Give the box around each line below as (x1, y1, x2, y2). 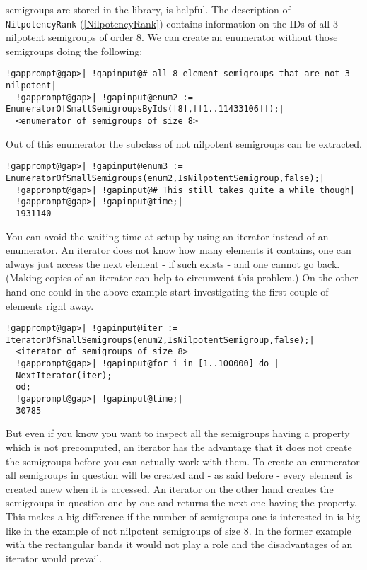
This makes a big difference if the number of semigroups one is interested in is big (6, 508, 361, 523)
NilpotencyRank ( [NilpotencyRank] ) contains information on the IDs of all (6, 16, 330, 30)
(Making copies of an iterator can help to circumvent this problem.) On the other (6, 270, 359, 285)
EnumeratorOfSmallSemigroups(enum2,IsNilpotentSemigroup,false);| (6, 173, 325, 183)
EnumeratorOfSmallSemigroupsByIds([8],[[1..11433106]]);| (6, 104, 284, 115)
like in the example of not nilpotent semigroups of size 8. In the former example (6, 523, 351, 537)
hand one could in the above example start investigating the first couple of (6, 284, 329, 298)
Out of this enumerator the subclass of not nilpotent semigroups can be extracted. (6, 136, 362, 151)
